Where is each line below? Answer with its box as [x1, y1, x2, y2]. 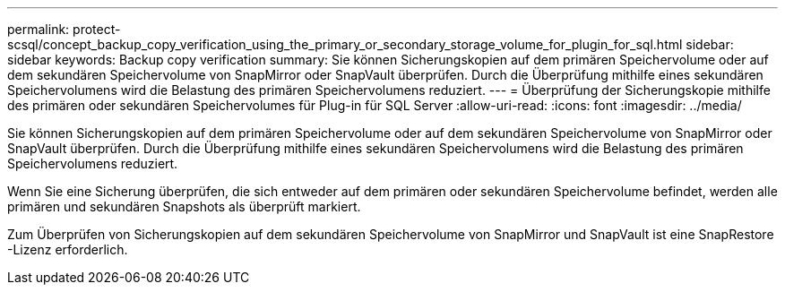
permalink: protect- [7, 21, 121, 37]
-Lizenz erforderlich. [7, 242, 128, 257]
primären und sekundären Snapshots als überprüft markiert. [7, 199, 361, 214]
